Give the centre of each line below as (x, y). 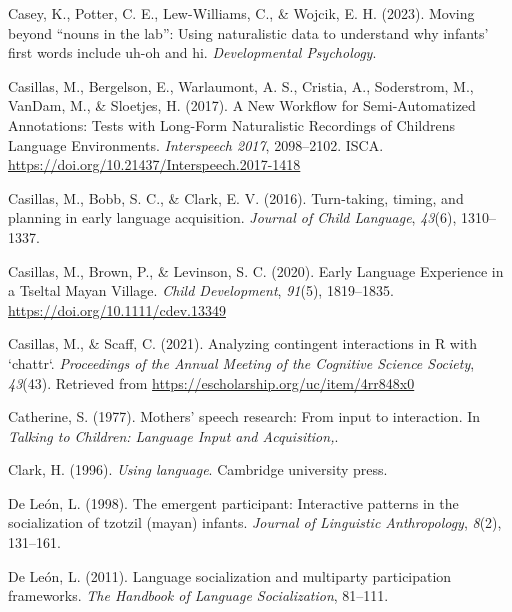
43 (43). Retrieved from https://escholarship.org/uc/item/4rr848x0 (211, 382)
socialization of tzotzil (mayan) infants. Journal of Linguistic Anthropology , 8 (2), (255, 522)
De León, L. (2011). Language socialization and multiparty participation (230, 575)
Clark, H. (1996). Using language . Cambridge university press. (198, 469)
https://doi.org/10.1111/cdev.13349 (117, 309)
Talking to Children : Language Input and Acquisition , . (173, 435)
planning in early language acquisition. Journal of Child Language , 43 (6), (232, 217)
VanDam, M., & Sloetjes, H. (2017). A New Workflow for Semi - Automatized (242, 105)
